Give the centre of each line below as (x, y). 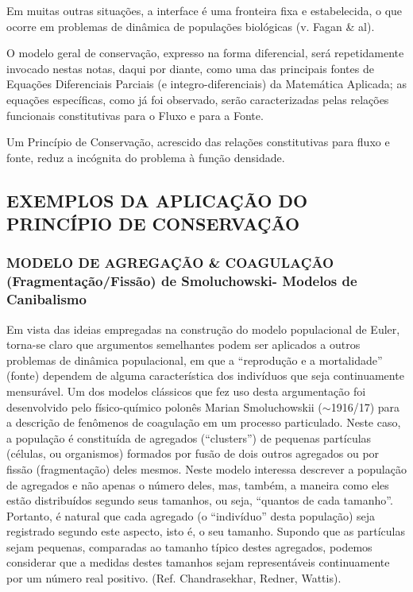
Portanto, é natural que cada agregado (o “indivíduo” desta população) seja (191, 515)
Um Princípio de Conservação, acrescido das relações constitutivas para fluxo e (198, 142)
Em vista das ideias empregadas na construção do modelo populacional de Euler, (203, 329)
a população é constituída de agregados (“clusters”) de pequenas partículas (189, 437)
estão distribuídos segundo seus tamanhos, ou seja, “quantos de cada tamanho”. (200, 500)
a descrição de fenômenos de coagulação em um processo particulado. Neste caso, (204, 422)
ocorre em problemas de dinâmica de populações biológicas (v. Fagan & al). (191, 26)
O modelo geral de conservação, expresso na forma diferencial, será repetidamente (205, 53)
